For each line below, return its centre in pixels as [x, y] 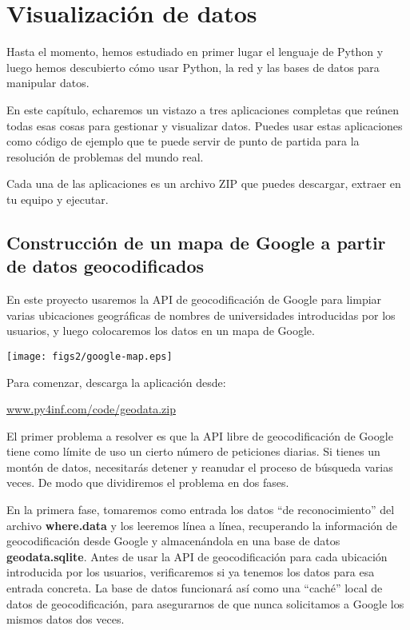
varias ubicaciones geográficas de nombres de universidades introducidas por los [201, 315]
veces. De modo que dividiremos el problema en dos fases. [148, 482]
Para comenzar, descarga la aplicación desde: [116, 382]
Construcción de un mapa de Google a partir [196, 242]
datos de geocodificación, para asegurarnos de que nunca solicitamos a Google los [205, 603]
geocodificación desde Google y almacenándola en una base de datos [173, 541]
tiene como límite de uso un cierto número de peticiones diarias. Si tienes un [193, 451]
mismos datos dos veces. [66, 619]
